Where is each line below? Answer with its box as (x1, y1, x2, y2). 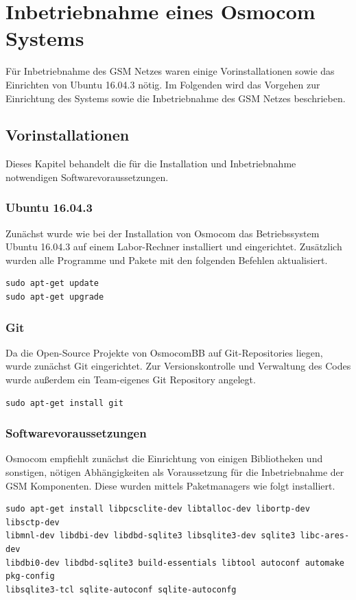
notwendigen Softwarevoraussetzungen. (5, 169, 169, 184)
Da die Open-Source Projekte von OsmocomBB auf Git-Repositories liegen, (5, 345, 323, 359)
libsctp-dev (5, 517, 60, 527)
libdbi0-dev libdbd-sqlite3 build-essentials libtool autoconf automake (5, 557, 344, 568)
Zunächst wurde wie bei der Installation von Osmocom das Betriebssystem (5, 226, 320, 240)
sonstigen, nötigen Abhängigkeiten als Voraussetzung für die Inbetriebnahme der (5, 465, 344, 479)
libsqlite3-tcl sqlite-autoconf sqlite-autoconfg (5, 584, 237, 595)
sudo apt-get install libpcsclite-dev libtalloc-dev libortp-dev (5, 504, 310, 514)
